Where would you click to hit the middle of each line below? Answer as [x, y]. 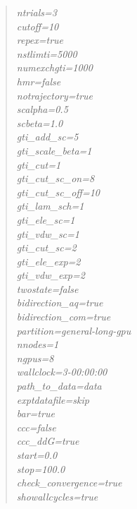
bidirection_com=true [64, 317]
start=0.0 [37, 455]
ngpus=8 [35, 358]
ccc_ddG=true [48, 441]
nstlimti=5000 [47, 53]
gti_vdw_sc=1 [48, 233]
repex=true [40, 40]
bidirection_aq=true [60, 303]
